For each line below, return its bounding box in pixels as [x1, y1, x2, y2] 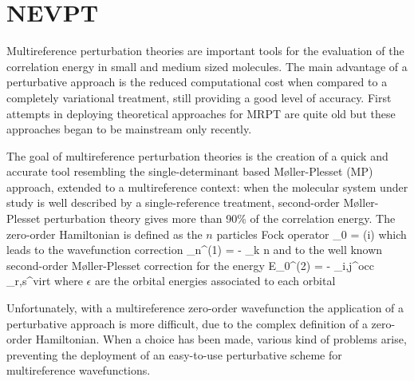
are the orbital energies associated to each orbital [94, 272, 336, 289]
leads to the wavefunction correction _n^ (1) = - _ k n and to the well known [6, 241, 383, 258]
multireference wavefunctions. [6, 362, 151, 379]
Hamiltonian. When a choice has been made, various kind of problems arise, [35, 331, 407, 347]
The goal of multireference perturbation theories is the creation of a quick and [6, 147, 388, 164]
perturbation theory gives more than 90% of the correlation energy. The [43, 210, 396, 227]
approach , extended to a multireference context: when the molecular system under [6, 178, 408, 195]
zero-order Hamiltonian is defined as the [6, 225, 203, 242]
